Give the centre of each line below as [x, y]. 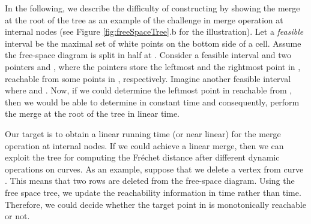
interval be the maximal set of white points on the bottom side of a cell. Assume [153, 43]
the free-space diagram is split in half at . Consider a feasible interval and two [148, 55]
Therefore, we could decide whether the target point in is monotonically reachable [155, 204]
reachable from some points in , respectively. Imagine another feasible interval [148, 78]
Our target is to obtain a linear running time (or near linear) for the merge [143, 133]
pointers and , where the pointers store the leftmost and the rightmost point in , [153, 66]
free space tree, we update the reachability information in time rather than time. [153, 192]
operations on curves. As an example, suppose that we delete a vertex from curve [154, 169]
